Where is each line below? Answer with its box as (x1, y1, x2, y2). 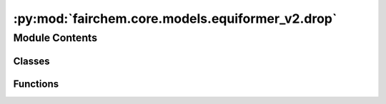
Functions (13, 78, 59, 90)
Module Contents (13, 31, 98, 44)
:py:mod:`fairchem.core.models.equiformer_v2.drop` (13, 11, 337, 26)
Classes (13, 55, 50, 67)
